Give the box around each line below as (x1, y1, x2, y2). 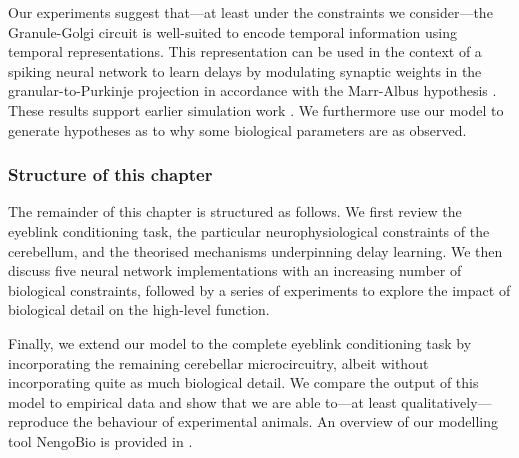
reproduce (8, 411, 69, 432)
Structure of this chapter (8, 162, 213, 187)
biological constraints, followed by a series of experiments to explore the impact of (8, 279, 511, 300)
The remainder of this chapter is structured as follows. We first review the (8, 201, 462, 222)
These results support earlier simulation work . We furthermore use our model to (8, 99, 504, 120)
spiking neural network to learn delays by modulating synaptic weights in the (8, 60, 482, 81)
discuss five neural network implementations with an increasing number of (8, 260, 462, 281)
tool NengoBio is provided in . (8, 430, 193, 451)
